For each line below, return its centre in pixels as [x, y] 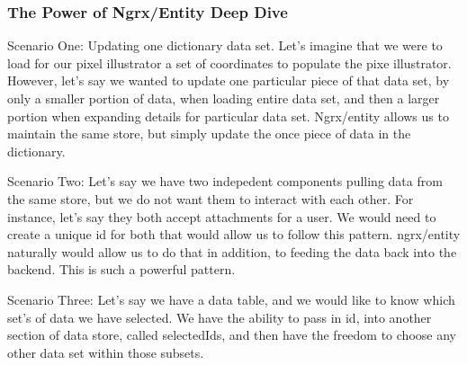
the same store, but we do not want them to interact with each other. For [211, 198]
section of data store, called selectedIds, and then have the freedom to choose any [232, 335]
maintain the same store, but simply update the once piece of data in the [209, 134]
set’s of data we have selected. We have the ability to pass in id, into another [220, 317]
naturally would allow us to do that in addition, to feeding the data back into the [232, 251]
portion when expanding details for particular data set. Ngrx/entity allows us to [228, 116]
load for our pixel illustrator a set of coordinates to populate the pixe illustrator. [229, 62]
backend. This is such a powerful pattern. [121, 269]
